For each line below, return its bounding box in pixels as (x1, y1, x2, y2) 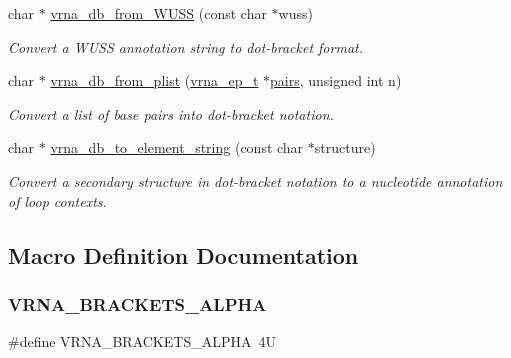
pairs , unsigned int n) (270, 70, 402, 91)
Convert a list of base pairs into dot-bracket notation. (8, 103, 334, 124)
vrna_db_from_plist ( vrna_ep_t (50, 70, 259, 91)
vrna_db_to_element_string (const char (50, 137, 304, 158)
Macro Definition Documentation (8, 239, 359, 270)
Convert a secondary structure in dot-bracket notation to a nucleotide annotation (8, 170, 503, 191)
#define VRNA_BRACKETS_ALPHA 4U (8, 331, 276, 352)
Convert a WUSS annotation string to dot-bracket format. (8, 36, 363, 57)
